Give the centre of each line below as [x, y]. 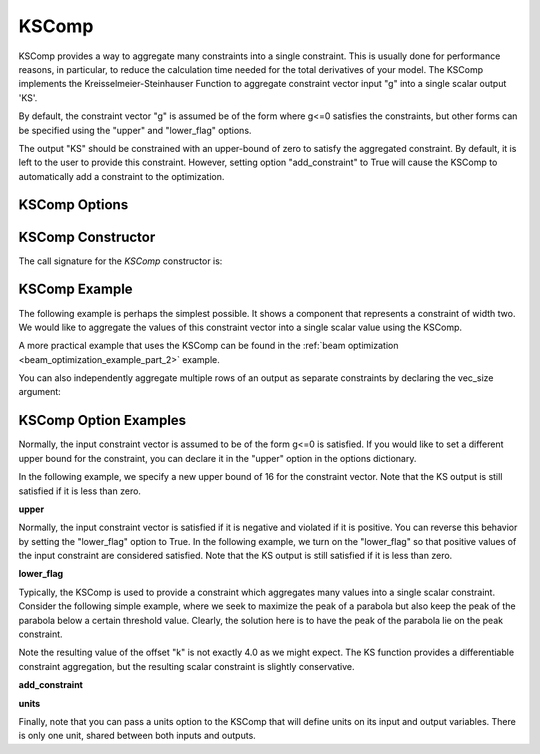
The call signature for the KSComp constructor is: [120, 261]
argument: [40, 392]
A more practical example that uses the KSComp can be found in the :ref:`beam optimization [208, 346]
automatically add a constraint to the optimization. [121, 176]
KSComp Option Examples [102, 420]
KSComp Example [76, 289]
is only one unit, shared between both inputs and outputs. [137, 736]
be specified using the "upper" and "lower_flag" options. [135, 130]
